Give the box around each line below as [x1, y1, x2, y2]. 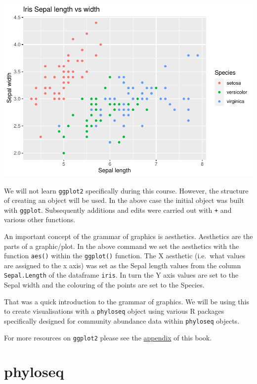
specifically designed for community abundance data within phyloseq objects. [4, 315, 240, 326]
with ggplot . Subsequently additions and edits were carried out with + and [4, 204, 232, 215]
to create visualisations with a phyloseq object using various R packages [4, 306, 224, 316]
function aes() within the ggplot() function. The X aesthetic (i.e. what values [4, 250, 246, 261]
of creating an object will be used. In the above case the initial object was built [4, 195, 244, 205]
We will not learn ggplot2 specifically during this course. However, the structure [4, 185, 249, 195]
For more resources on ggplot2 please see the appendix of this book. [4, 332, 212, 342]
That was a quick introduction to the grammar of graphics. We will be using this [4, 296, 249, 306]
